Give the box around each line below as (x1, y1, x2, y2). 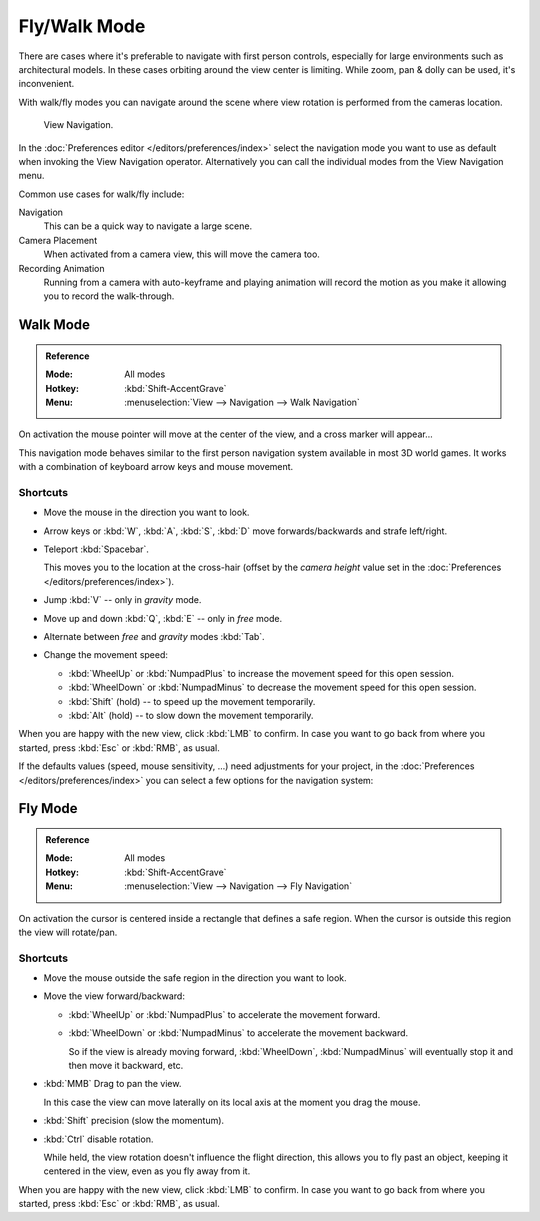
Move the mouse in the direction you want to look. (43, 506, 250, 519)
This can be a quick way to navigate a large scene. (43, 220, 253, 232)
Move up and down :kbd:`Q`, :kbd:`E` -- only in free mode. (43, 612, 283, 624)
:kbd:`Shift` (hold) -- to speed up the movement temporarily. (68, 695, 316, 707)
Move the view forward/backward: (43, 990, 185, 1002)
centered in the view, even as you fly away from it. (43, 1165, 251, 1177)
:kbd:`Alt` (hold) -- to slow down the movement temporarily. (68, 709, 314, 721)
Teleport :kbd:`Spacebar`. (43, 543, 150, 555)
